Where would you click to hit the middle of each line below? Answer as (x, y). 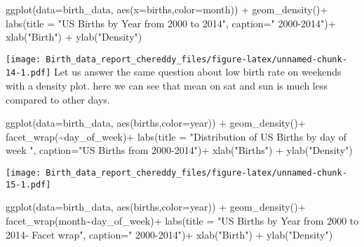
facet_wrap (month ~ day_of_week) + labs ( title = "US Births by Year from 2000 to (182, 220)
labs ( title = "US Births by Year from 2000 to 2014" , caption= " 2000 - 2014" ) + (171, 23)
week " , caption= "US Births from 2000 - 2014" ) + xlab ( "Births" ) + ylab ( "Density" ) (179, 150)
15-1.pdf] (28, 184)
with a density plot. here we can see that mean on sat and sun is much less (167, 86)
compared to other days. (58, 99)
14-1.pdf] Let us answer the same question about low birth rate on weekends (174, 72)
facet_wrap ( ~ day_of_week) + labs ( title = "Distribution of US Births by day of (176, 136)
